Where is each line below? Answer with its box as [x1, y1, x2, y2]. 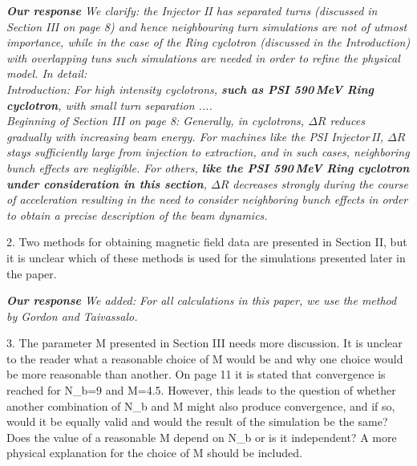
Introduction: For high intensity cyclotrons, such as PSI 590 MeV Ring [6, 80, 374, 97]
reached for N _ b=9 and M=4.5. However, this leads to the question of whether [6, 382, 396, 399]
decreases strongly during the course [233, 175, 408, 192]
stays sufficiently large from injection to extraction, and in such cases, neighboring [6, 144, 410, 160]
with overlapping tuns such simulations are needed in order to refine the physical [6, 49, 400, 66]
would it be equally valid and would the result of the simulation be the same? [6, 413, 388, 430]
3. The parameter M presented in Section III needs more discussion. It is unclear [6, 334, 403, 351]
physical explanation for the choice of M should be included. [6, 444, 302, 461]
